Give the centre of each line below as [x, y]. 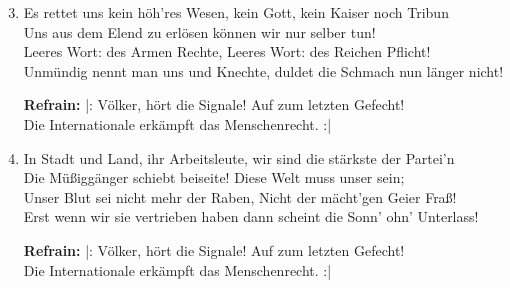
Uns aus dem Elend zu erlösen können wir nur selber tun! [199, 31]
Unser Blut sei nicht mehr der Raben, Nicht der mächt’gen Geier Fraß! [240, 196]
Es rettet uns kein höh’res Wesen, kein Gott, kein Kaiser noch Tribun [236, 12]
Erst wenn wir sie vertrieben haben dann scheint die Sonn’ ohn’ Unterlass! [251, 216]
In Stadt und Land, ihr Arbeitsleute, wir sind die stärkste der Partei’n [239, 157]
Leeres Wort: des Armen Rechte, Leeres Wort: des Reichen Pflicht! [227, 51]
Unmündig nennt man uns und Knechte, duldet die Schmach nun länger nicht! [263, 70]
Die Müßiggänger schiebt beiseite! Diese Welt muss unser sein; [214, 177]
